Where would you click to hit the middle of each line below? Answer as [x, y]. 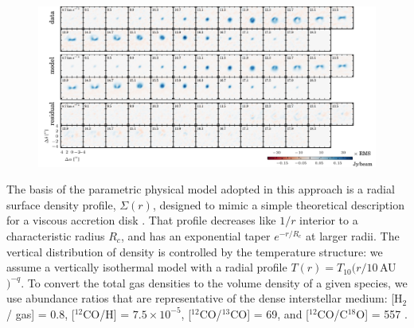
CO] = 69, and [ [269, 313]
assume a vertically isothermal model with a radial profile [147, 267]
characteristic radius [56, 236]
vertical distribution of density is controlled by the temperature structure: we [195, 251]
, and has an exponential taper [195, 236]
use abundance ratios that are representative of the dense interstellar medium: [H [205, 298]
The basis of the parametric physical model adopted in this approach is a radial [201, 189]
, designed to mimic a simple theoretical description [278, 204]
